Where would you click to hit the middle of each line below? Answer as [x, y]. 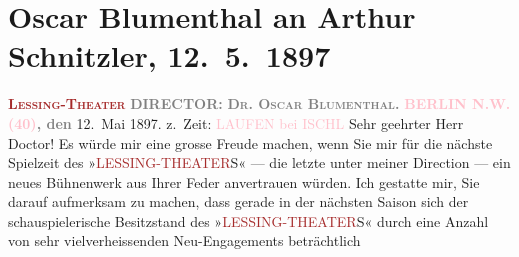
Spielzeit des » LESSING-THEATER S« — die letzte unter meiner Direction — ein [259, 162]
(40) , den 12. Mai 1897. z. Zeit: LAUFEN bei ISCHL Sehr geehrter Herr [236, 122]
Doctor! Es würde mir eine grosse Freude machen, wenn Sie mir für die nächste [250, 142]
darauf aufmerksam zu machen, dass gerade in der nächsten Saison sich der [238, 201]
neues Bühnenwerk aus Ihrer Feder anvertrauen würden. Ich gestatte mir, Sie [244, 181]
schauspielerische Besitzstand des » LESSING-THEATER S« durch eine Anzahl [248, 220]
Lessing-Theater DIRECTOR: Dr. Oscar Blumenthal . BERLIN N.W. [259, 103]
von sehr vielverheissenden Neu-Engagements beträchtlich [184, 240]
